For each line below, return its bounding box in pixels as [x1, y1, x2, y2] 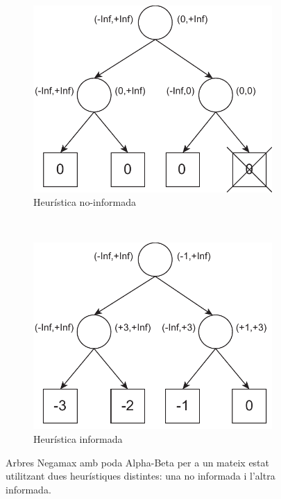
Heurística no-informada [33, 195, 136, 209]
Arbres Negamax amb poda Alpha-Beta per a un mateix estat [6, 455, 270, 469]
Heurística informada [33, 432, 123, 446]
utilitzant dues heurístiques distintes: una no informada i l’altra [6, 469, 275, 483]
